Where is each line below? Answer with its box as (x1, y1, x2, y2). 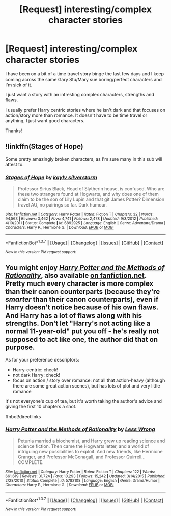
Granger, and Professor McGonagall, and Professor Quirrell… (17, 454, 146, 460)
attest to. (5, 161, 24, 167)
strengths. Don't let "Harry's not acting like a (5, 319, 151, 328)
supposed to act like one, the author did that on (5, 335, 158, 344)
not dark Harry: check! (12, 372, 60, 378)
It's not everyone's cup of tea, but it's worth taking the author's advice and (5, 398, 162, 404)
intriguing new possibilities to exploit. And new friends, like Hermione (17, 448, 163, 454)
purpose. (5, 343, 35, 352)
